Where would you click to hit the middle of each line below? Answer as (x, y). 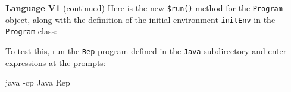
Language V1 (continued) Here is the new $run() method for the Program (144, 8)
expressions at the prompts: (56, 62)
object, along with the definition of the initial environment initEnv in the (140, 19)
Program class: (31, 31)
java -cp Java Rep (38, 82)
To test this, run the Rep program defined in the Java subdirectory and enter (146, 50)
